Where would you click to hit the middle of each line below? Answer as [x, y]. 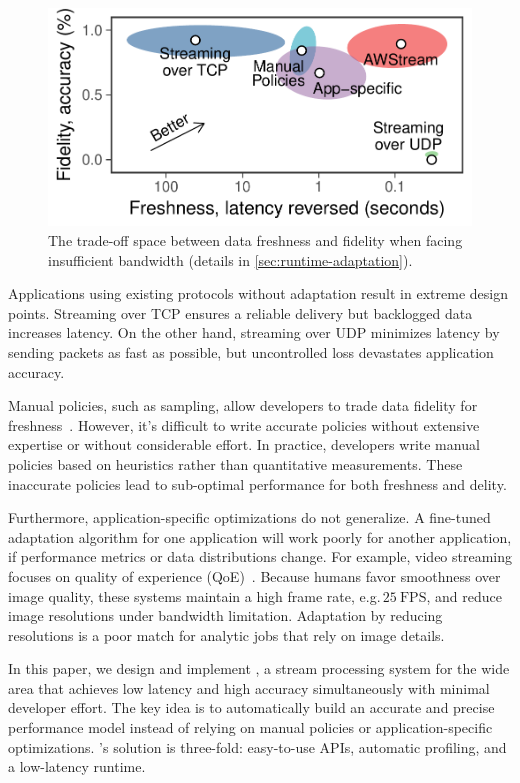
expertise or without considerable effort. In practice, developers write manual [244, 444]
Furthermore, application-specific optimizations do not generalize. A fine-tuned [249, 517]
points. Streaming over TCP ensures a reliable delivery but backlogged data [240, 312]
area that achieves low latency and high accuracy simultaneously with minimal [249, 687]
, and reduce [464, 595]
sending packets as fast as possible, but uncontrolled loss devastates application [251, 351]
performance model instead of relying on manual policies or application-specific [250, 727]
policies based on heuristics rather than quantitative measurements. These [235, 463]
